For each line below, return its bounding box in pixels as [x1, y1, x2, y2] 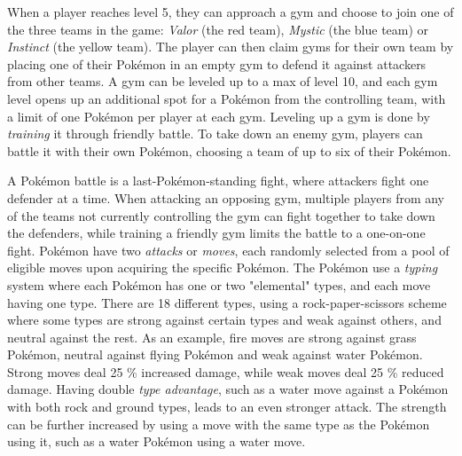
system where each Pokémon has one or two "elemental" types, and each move [7, 275, 431, 294]
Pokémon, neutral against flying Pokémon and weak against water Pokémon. [7, 345, 423, 364]
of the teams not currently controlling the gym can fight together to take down [7, 206, 435, 224]
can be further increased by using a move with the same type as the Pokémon [7, 414, 430, 433]
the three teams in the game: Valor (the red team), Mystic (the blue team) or [7, 20, 429, 38]
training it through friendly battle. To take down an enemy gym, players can [7, 124, 423, 143]
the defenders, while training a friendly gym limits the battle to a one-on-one [7, 224, 426, 242]
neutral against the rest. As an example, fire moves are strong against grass [7, 327, 417, 346]
